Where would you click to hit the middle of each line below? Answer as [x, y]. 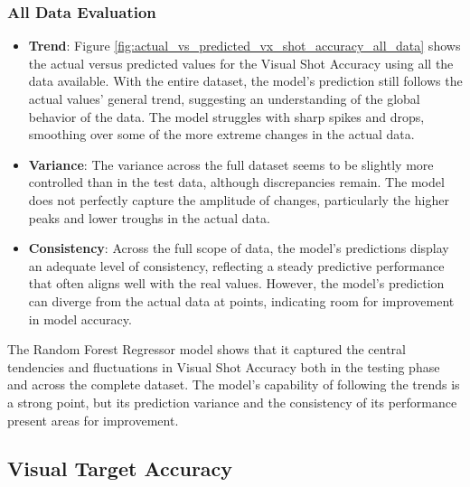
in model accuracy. [80, 318]
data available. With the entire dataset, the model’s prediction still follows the [245, 81]
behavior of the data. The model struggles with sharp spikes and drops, [226, 116]
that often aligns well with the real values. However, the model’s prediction [236, 283]
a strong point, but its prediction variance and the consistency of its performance [232, 402]
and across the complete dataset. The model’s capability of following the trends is [234, 384]
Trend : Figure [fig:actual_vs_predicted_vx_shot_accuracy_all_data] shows [244, 46]
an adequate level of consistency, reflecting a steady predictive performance [236, 265]
